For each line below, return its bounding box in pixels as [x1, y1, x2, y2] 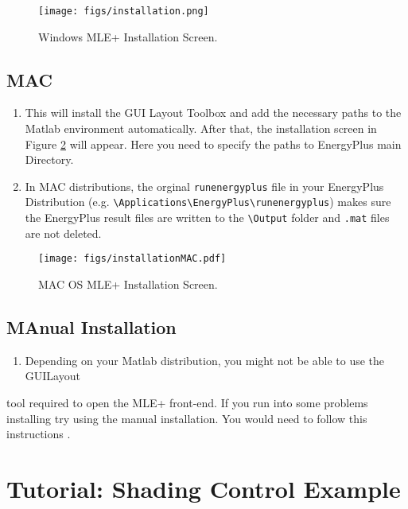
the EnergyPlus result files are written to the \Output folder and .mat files [25, 209, 390, 226]
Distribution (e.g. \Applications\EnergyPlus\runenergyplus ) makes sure [25, 193, 391, 210]
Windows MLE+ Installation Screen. [38, 28, 218, 45]
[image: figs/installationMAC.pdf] [38, 253, 227, 265]
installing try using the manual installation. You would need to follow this [6, 410, 367, 426]
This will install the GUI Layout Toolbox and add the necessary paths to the [25, 104, 402, 121]
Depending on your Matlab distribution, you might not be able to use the [25, 352, 385, 368]
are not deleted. [25, 224, 102, 241]
